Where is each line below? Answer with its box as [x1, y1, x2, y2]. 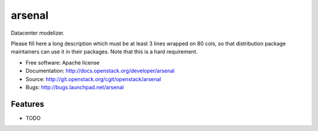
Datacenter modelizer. [11, 29, 65, 36]
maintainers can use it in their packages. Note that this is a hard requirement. [11, 48, 198, 55]
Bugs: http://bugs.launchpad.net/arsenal [25, 83, 124, 90]
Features [11, 99, 44, 109]
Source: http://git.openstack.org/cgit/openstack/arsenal [25, 75, 161, 82]
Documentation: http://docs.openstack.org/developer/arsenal [25, 68, 175, 75]
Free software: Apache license [25, 59, 100, 66]
